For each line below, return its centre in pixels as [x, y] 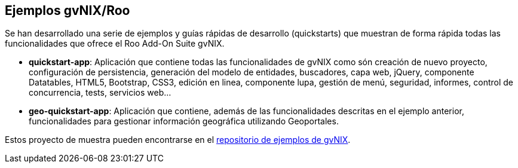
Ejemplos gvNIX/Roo [68, 10]
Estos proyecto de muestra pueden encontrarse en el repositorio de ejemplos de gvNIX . [178, 140]
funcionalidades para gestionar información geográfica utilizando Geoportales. [184, 121]
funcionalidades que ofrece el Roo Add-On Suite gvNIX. [115, 44]
